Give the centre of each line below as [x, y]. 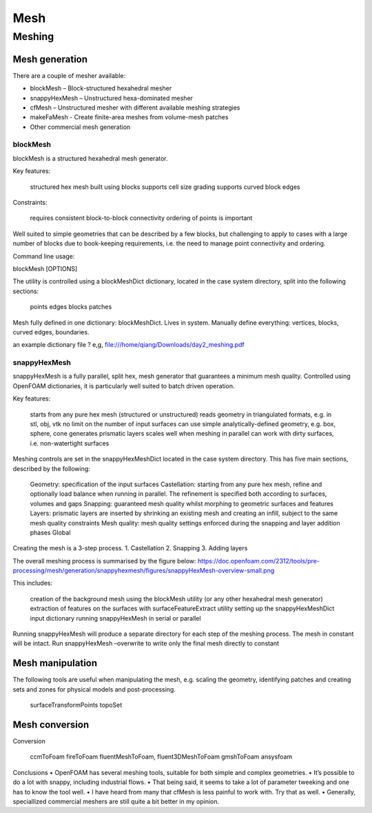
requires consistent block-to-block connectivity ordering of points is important [141, 218]
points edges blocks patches [71, 307]
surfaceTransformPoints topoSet [76, 705]
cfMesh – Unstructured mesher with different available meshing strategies [135, 108]
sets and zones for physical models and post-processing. [94, 689]
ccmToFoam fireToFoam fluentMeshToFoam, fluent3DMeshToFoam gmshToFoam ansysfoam [161, 757]
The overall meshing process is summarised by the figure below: [104, 561]
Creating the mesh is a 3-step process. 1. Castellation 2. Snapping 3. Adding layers [130, 548]
